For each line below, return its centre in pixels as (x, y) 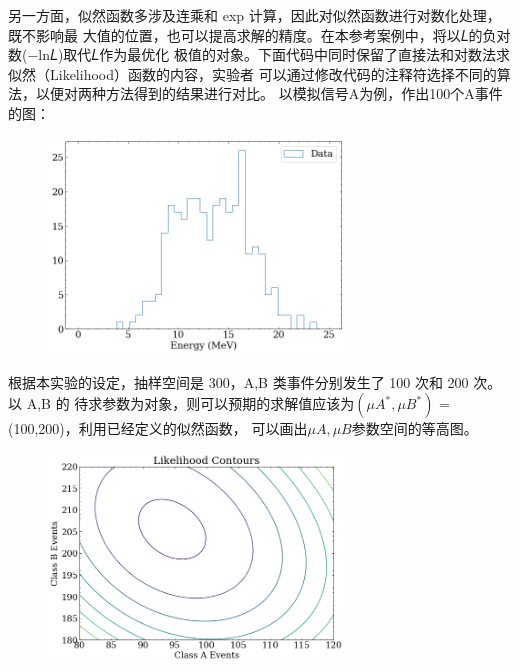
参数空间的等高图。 (414, 428)
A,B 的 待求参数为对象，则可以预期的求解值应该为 (190, 403)
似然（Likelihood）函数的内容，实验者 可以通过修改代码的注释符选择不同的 (252, 73)
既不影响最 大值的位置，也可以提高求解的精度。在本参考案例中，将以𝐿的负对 (259, 34)
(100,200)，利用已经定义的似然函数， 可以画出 (158, 428)
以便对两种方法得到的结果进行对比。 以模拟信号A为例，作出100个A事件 (269, 93)
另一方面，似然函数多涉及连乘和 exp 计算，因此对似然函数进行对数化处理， (254, 15)
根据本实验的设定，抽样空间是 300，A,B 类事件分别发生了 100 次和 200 (238, 381)
